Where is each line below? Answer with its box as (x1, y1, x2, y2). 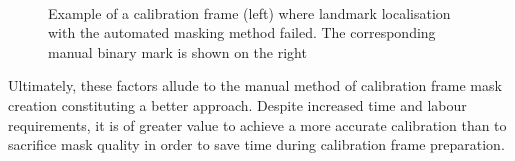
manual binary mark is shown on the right (48, 41, 307, 62)
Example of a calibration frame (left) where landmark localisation (48, 2, 451, 23)
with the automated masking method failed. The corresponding (48, 22, 436, 43)
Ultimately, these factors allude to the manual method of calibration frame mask (8, 75, 502, 96)
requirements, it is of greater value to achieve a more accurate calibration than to (8, 114, 507, 135)
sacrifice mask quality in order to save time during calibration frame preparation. (8, 134, 505, 155)
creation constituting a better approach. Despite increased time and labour (8, 94, 467, 115)
